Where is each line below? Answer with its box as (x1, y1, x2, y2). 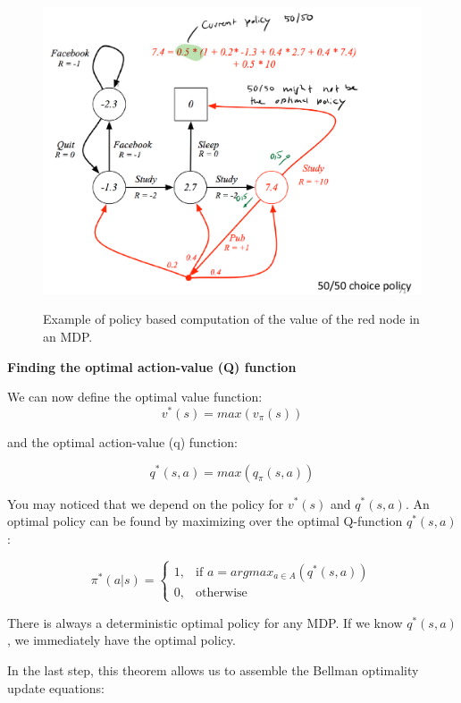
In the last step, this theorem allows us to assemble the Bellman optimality (7, 661, 419, 680)
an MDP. (43, 327, 93, 346)
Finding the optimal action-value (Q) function (7, 357, 297, 376)
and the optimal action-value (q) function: (7, 432, 238, 451)
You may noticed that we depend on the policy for (7, 494, 284, 512)
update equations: (7, 678, 105, 697)
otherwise (196, 586, 247, 599)
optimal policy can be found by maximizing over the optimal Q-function (7, 512, 403, 530)
